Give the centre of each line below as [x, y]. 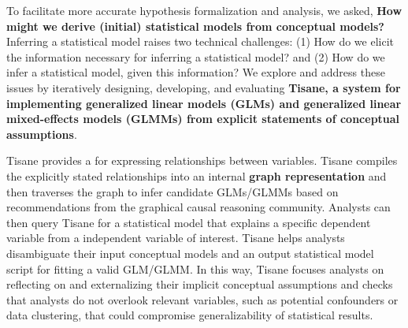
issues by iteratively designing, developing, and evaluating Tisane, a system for [204, 87]
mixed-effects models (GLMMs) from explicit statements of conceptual [203, 119]
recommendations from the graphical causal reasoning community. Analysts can [198, 207]
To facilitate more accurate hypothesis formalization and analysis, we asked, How [204, 10]
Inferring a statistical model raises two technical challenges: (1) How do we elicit [200, 41]
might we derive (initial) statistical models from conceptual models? [195, 26]
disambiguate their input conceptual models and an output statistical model [190, 253]
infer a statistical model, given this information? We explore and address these [196, 72]
